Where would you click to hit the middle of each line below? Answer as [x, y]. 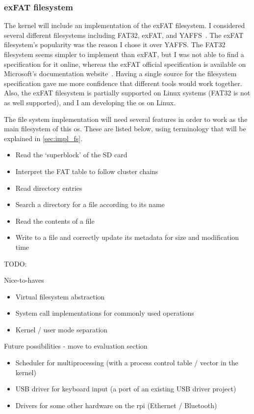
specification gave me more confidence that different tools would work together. [123, 83]
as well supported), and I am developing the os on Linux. [90, 102]
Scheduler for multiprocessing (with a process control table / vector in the [127, 363]
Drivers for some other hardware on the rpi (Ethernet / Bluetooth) [116, 405]
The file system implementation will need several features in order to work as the [126, 119]
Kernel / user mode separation [62, 329]
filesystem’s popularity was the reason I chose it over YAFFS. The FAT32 [115, 44]
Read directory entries [49, 188]
